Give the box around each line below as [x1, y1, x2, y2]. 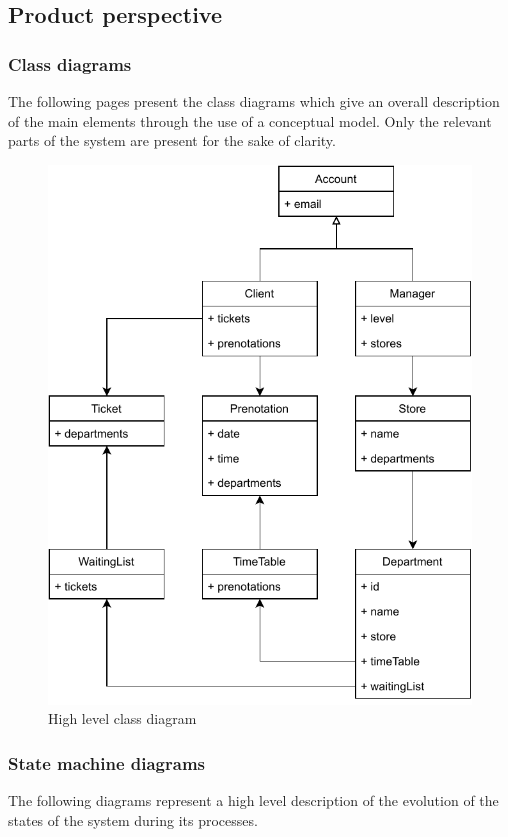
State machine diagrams [8, 750, 205, 775]
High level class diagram [48, 708, 197, 729]
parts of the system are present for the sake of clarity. [8, 130, 336, 151]
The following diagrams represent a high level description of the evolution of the [8, 789, 499, 810]
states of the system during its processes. [8, 809, 258, 830]
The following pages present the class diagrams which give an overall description [8, 91, 500, 111]
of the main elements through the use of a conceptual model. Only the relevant [8, 110, 492, 131]
